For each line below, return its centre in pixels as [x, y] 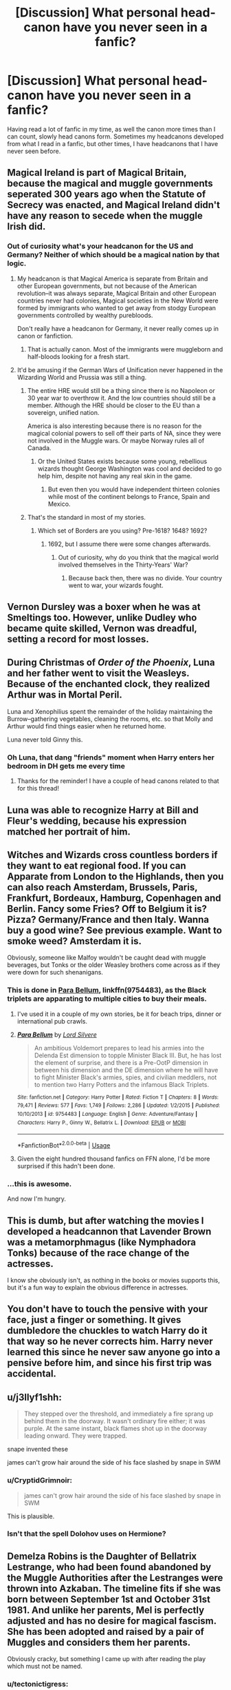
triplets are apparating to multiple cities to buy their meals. [107, 999]
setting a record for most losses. [78, 639]
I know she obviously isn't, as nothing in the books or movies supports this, [113, 1281]
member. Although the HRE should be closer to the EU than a [114, 405]
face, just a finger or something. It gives [94, 1320]
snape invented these [38, 1449]
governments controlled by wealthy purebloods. [85, 315]
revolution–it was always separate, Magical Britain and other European [117, 293]
